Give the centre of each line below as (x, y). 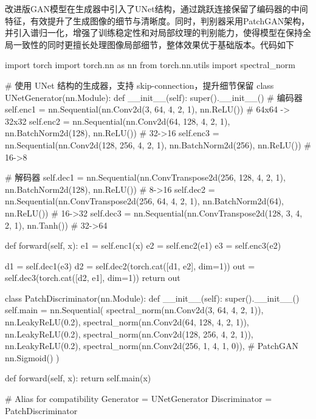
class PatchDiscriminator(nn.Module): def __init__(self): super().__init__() (152, 298)
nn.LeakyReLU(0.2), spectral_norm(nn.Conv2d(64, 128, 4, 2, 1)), (127, 322)
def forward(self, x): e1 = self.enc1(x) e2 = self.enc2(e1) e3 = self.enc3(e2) (143, 245)
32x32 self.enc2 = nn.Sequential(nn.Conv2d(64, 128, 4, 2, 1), (118, 121)
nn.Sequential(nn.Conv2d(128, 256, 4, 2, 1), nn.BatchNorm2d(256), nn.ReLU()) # (158, 144)
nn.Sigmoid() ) (32, 357)
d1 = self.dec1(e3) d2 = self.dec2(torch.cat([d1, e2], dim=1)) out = (130, 265)
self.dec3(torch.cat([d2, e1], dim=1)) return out (93, 278)
